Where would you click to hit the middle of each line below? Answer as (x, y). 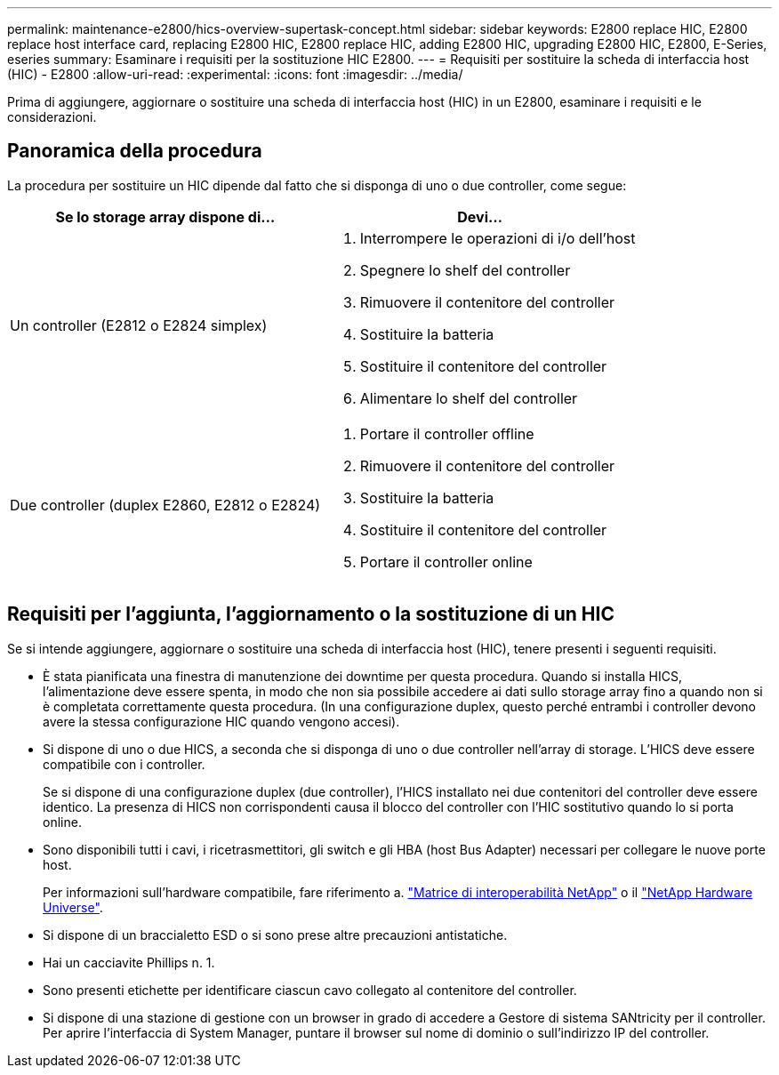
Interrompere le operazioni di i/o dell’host (498, 238)
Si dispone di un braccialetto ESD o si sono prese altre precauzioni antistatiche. (275, 935)
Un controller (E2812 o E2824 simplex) (139, 325)
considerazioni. (52, 117)
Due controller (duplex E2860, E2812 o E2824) (165, 505)
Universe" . (73, 907)
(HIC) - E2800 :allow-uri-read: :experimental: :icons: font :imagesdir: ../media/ (235, 74)
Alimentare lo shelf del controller (469, 398)
